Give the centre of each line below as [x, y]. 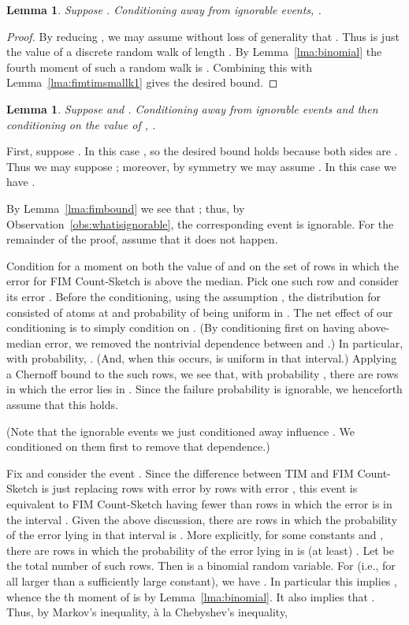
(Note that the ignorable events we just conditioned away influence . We [180, 431]
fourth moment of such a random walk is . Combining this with [160, 67]
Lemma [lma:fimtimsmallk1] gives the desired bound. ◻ [142, 82]
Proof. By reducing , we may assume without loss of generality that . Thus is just [203, 36]
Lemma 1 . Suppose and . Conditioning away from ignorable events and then [192, 108]
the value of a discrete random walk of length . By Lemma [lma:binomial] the [194, 52]
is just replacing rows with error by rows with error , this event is [199, 488]
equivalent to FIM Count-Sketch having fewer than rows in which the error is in [199, 504]
